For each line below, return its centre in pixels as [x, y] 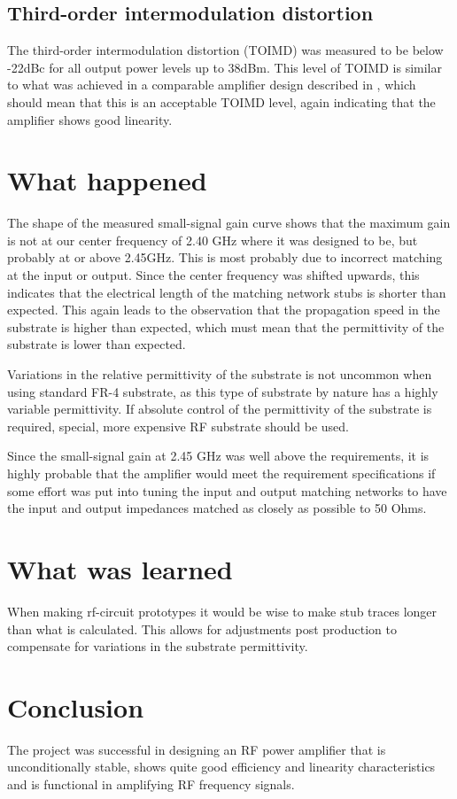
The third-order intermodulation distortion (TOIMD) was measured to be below [225, 50]
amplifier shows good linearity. [90, 119]
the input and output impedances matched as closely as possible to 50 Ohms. [217, 508]
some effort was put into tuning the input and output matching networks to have [227, 490]
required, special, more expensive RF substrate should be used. [178, 426]
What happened [107, 180]
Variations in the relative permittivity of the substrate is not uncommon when [220, 374]
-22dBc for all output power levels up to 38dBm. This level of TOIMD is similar [225, 67]
